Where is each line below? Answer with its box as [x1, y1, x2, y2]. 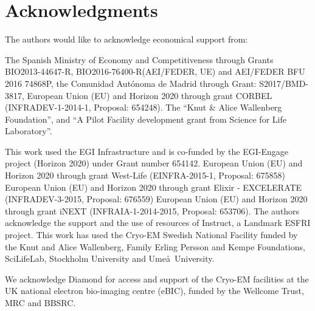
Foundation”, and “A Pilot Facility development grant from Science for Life [5, 112, 286, 125]
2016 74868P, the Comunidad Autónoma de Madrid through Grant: [5, 77, 257, 89]
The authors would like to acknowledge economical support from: [5, 33, 248, 46]
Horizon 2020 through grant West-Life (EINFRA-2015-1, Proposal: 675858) [5, 169, 285, 182]
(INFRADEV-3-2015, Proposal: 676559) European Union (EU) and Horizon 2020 [5, 193, 308, 205]
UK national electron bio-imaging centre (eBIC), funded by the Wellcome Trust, [5, 284, 304, 297]
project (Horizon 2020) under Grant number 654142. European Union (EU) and [5, 157, 303, 169]
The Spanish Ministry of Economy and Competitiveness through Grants [5, 53, 274, 66]
